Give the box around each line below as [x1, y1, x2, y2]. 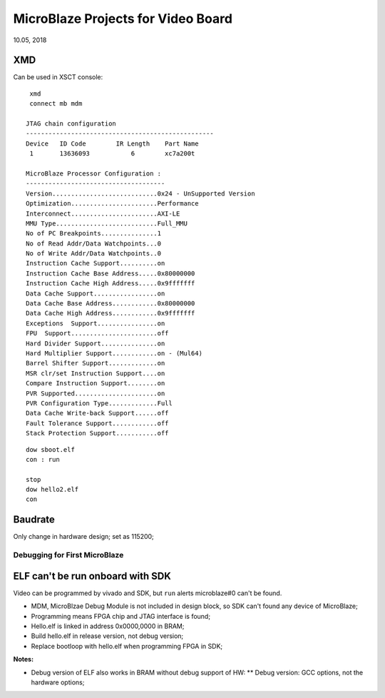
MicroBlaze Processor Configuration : [26, 169, 162, 178]
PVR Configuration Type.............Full [26, 399, 173, 407]
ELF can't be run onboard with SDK [13, 570, 171, 582]
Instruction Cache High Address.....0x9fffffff [26, 279, 195, 288]
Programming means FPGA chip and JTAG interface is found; [31, 612, 210, 620]
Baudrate [13, 514, 55, 526]
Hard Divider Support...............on [26, 339, 165, 348]
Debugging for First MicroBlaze [13, 550, 124, 560]
